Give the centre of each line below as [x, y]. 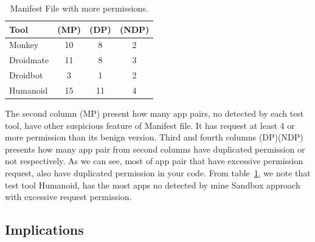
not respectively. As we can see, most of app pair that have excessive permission [154, 161]
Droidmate [29, 60]
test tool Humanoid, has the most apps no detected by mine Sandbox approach [153, 185]
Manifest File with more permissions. [79, 8]
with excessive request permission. [68, 197]
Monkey [24, 45]
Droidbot [26, 75]
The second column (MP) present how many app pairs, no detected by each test [154, 113]
